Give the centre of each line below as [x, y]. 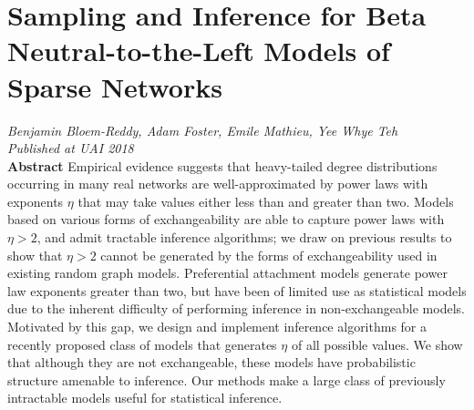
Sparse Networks [115, 86]
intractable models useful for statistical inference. [145, 398]
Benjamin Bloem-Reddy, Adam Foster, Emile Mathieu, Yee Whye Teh [203, 130]
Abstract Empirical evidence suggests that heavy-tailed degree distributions [222, 165]
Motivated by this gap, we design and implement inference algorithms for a [217, 327]
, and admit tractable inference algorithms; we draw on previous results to [244, 237]
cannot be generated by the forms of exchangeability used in [269, 255]
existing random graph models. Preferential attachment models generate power [227, 273]
